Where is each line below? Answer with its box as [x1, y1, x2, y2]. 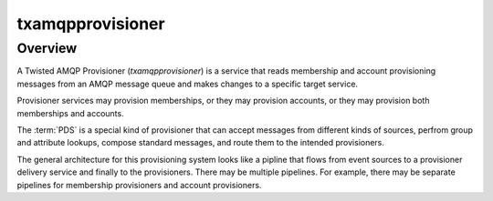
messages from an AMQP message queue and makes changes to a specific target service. [16, 78, 359, 89]
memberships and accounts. [16, 107, 124, 118]
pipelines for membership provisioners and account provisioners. [16, 179, 262, 190]
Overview [16, 40, 78, 56]
